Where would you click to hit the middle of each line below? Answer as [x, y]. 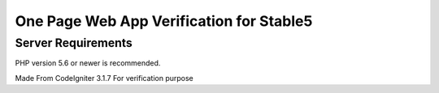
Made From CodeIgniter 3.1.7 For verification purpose [104, 78]
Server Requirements [74, 43]
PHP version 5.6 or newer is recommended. [88, 63]
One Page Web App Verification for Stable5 [164, 21]
